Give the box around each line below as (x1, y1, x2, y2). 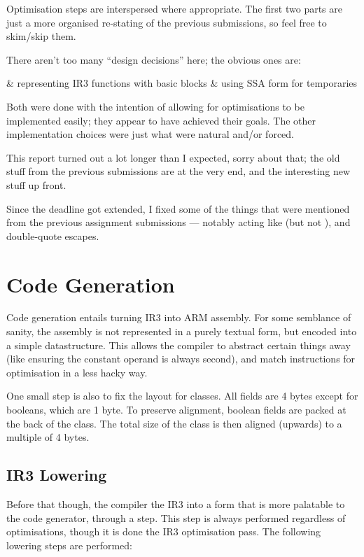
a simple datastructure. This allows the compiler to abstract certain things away (6, 337, 351, 352)
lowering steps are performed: (6, 537, 132, 552)
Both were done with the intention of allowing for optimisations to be (6, 99, 304, 113)
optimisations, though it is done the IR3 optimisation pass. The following (6, 524, 321, 539)
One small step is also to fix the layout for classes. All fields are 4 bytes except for (6, 388, 358, 403)
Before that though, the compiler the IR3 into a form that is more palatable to (6, 496, 345, 511)
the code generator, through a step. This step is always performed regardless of (6, 510, 346, 525)
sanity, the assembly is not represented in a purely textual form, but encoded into (6, 324, 357, 339)
